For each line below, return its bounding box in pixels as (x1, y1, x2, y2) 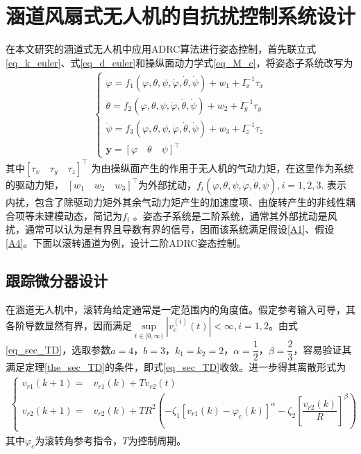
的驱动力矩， (6, 177, 64, 191)
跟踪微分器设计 (6, 269, 108, 290)
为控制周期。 (128, 433, 187, 447)
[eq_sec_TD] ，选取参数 (6, 342, 111, 357)
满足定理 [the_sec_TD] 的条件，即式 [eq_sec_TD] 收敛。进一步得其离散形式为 (6, 360, 346, 374)
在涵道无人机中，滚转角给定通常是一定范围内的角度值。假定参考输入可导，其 (6, 302, 355, 316)
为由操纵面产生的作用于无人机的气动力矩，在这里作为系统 (91, 160, 354, 175)
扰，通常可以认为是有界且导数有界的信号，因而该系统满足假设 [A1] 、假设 (6, 222, 335, 236)
